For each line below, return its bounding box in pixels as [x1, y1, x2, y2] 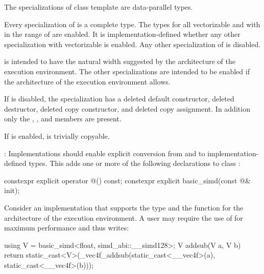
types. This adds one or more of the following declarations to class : [29, 158, 241, 168]
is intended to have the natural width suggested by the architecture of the [4, 56, 236, 67]
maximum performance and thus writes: [4, 222, 129, 233]
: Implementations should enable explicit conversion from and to [4, 147, 205, 158]
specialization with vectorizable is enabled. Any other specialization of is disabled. [4, 38, 261, 49]
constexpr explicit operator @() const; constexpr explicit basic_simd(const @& [4, 175, 251, 185]
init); [4, 185, 20, 196]
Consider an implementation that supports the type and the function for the [4, 202, 244, 213]
